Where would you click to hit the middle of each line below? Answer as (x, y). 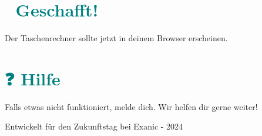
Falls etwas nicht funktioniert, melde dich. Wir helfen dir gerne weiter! (131, 106)
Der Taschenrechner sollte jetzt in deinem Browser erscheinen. (116, 38)
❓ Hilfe (33, 78)
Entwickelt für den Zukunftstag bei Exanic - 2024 (94, 126)
